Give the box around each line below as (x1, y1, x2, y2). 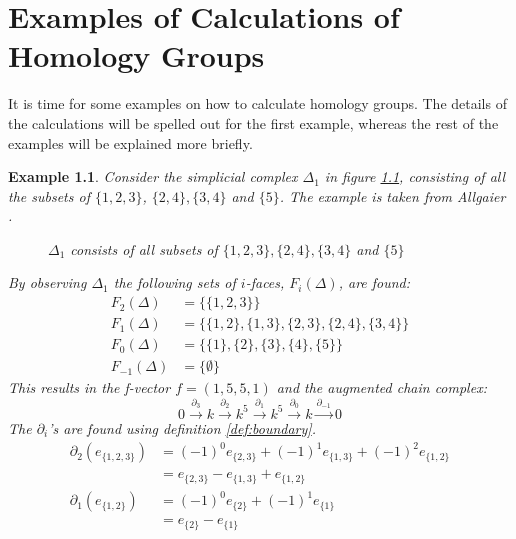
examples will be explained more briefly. (8, 132, 253, 153)
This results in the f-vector (8, 377, 171, 398)
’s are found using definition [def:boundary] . (48, 417, 316, 438)
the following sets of (113, 272, 236, 293)
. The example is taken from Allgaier (279, 185, 506, 206)
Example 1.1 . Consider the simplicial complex (8, 166, 298, 187)
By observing (8, 272, 87, 293)
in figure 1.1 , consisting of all (324, 166, 506, 187)
